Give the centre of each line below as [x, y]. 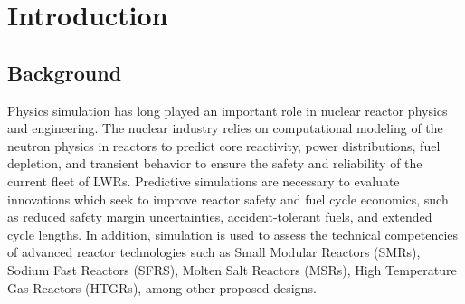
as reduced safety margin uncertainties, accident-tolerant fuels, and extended [220, 217]
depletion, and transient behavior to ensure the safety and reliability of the [215, 163]
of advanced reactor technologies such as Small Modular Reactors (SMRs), [214, 252]
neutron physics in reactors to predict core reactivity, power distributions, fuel [224, 145]
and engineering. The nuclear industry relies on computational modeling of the [225, 128]
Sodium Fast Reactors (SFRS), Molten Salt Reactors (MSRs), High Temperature [232, 269]
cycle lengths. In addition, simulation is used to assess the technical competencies [233, 234]
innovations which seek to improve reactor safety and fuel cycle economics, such [228, 199]
